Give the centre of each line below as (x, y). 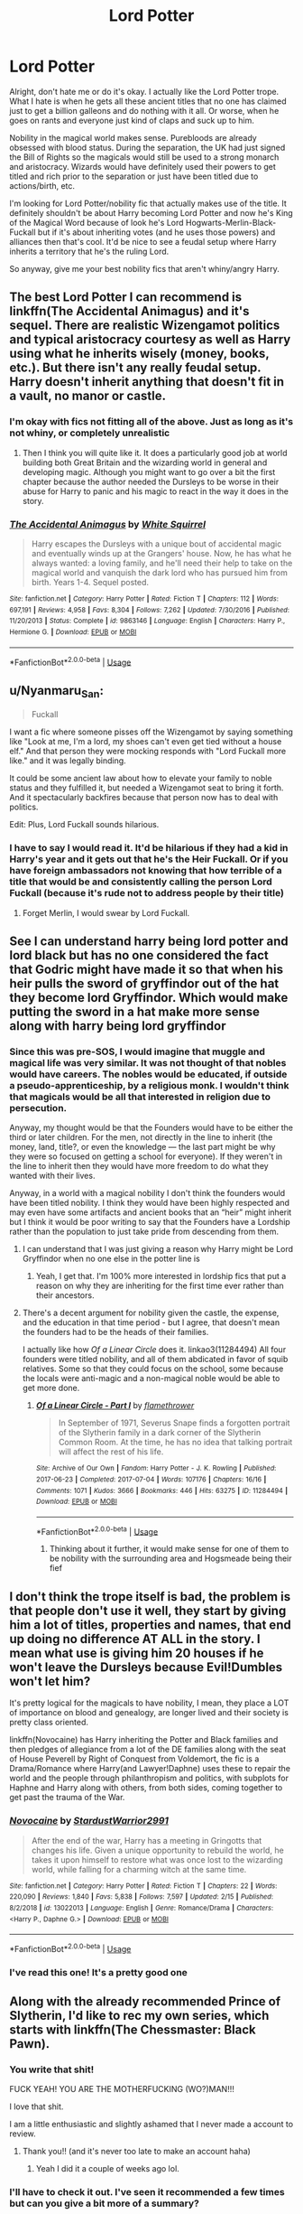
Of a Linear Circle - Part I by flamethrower (115, 1406)
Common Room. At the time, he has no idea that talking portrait (175, 1443)
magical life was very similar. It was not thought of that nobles (148, 1062)
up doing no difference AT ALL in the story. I (135, 1639)
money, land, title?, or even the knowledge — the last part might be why (142, 1147)
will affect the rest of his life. (111, 1452)
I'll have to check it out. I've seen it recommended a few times (147, 2192)
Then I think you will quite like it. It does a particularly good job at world (155, 453)
